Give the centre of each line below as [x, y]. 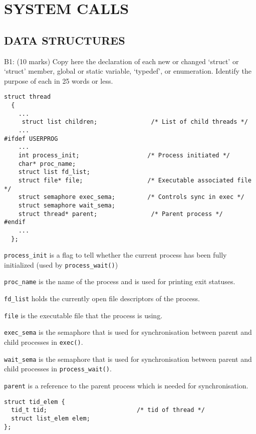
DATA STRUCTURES [65, 40]
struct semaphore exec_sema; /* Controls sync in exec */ [131, 197]
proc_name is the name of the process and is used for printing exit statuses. [120, 281]
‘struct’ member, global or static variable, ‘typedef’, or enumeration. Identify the [128, 71]
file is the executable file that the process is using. [83, 315]
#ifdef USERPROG [31, 139]
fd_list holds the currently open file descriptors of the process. [102, 298]
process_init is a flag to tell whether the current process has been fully [115, 255]
